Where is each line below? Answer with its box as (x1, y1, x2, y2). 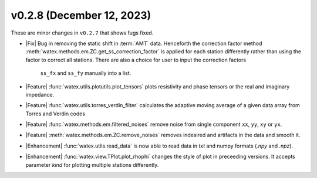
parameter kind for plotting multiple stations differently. (25, 161, 159, 168)
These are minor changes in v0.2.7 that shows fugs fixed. (11, 29, 154, 36)
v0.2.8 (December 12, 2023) (11, 9, 151, 22)
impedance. (25, 91, 55, 98)
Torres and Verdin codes (25, 110, 85, 117)
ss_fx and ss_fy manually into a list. (40, 70, 131, 77)
